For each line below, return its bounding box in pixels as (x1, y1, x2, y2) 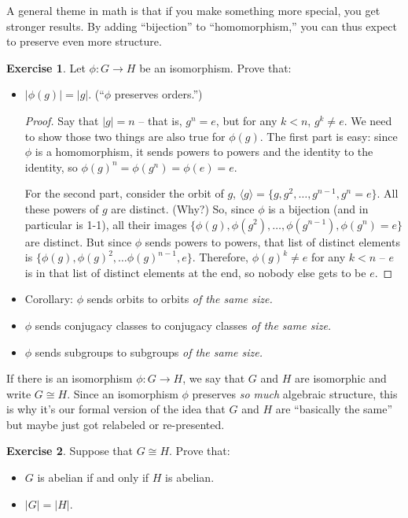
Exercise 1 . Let (6, 59, 86, 76)
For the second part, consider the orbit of (24, 185, 224, 202)
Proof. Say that (24, 112, 99, 128)
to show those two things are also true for (24, 128, 226, 144)
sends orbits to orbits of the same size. (86, 290, 273, 307)
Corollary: (24, 290, 73, 307)
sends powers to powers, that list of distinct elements (145, 233, 400, 250)
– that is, (138, 112, 182, 128)
